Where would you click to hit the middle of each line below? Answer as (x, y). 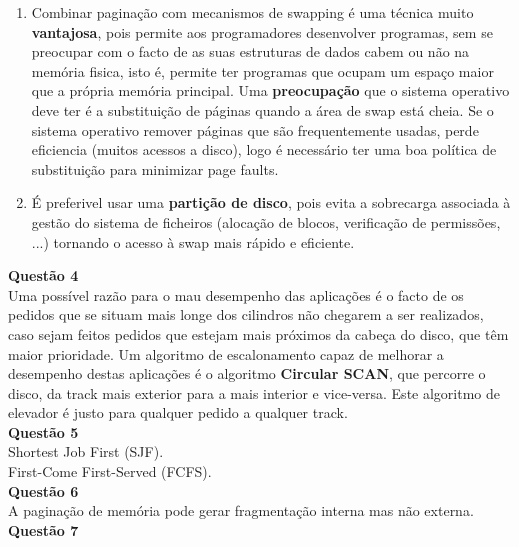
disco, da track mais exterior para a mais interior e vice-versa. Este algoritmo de (254, 392)
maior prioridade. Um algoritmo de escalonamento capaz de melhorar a (226, 353)
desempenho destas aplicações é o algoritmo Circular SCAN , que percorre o (247, 373)
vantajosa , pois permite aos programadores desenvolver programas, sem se (262, 31)
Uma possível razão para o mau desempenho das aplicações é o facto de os (236, 294)
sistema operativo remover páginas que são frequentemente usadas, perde (255, 129)
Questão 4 (43, 275)
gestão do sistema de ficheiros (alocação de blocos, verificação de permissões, (266, 221)
